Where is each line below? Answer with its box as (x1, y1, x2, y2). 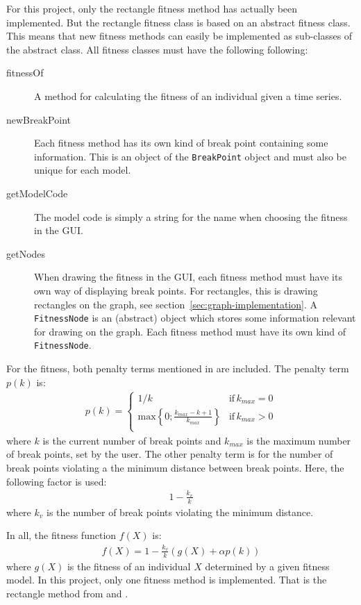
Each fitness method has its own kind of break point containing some (34, 135, 328, 150)
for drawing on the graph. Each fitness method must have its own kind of (34, 324, 346, 338)
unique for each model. (34, 163, 131, 177)
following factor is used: (6, 474, 107, 488)
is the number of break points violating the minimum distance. (46, 504, 314, 519)
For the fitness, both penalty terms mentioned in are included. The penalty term (6, 361, 349, 376)
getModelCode (6, 186, 68, 200)
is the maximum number (246, 433, 351, 447)
